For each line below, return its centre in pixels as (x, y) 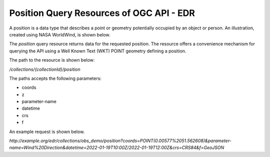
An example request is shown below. (47, 132)
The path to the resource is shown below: (52, 60)
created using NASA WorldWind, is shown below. (60, 34)
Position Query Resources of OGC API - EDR (102, 13)
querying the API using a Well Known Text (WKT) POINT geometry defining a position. (98, 51)
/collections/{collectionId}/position (45, 69)
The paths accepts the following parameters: (55, 78)
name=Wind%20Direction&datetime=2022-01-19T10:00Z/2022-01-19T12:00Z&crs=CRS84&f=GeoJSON (117, 148)
